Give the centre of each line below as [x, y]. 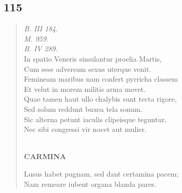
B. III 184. [41, 28]
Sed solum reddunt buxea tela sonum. [83, 109]
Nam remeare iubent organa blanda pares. [90, 184]
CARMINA [45, 156]
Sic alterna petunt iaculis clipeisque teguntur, [95, 119]
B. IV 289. [41, 49]
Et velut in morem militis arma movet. [85, 89]
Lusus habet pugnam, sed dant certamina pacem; [101, 173]
